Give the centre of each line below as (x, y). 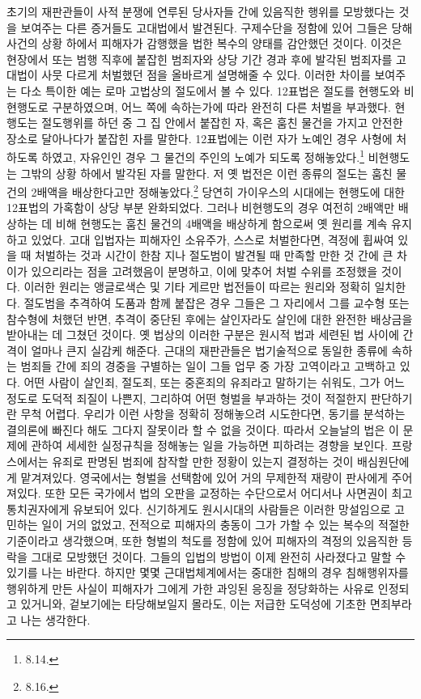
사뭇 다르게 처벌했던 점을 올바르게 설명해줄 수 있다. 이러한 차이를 (206, 75)
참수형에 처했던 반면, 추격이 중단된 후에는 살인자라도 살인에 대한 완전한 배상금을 (210, 318)
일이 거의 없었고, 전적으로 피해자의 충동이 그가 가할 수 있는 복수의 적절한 (225, 525)
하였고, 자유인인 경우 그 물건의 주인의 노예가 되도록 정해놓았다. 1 (203, 156)
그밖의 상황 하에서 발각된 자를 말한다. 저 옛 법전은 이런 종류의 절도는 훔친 (206, 173)
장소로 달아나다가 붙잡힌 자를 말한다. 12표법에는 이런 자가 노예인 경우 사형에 (200, 138)
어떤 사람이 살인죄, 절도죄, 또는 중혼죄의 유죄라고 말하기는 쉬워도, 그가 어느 (214, 381)
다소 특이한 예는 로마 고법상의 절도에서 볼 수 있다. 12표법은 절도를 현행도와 (210, 90)
